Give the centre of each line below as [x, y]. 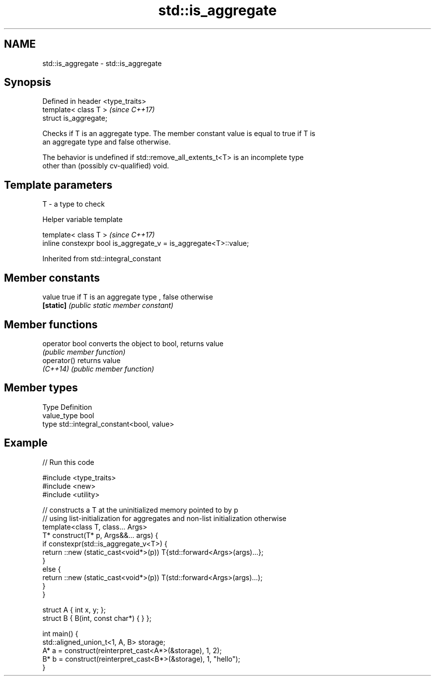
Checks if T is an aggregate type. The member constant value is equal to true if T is [179, 134]
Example [26, 443]
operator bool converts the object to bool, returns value [133, 343]
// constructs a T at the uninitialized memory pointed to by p [140, 510]
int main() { [60, 633]
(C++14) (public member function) [98, 369]
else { [52, 569]
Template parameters [58, 185]
